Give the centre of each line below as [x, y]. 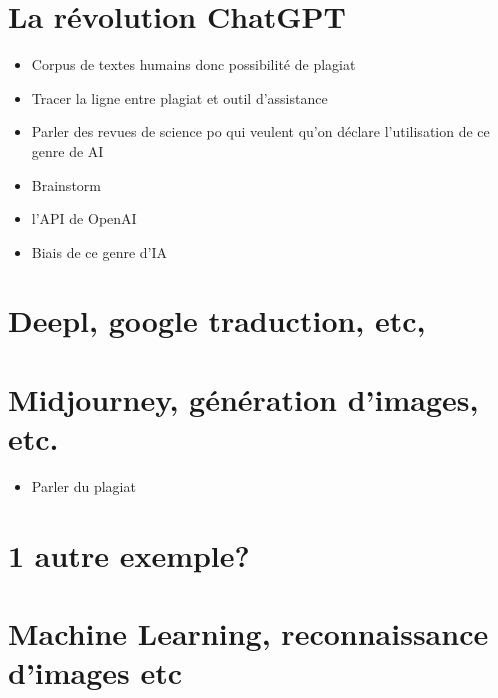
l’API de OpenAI [84, 218]
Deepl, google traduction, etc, [217, 320]
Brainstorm [66, 184]
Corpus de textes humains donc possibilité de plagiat [193, 64]
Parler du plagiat [83, 485]
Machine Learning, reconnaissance [248, 633]
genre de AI [67, 150]
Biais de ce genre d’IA [99, 251]
